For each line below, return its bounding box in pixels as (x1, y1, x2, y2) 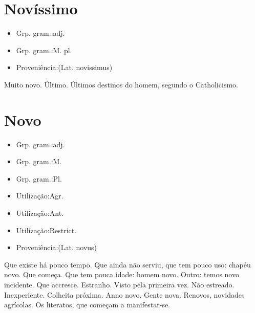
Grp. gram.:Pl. (16, 173, 62, 184)
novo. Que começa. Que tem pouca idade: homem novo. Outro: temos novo (4, 269, 239, 280)
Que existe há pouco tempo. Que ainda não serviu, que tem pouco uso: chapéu (4, 259, 251, 270)
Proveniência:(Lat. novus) (16, 242, 97, 253)
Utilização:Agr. (16, 190, 63, 201)
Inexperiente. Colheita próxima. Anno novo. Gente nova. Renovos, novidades (4, 289, 245, 300)
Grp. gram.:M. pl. (16, 44, 72, 55)
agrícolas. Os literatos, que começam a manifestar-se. (4, 299, 171, 310)
